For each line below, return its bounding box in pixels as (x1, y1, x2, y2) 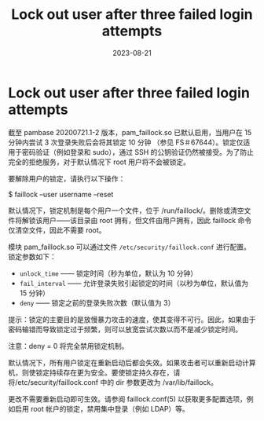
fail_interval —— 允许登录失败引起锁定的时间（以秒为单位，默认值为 (19, 278, 249, 287)
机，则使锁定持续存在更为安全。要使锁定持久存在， (8, 368, 174, 377)
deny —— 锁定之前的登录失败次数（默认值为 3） (19, 298, 175, 307)
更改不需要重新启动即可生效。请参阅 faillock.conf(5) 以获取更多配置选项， (8, 394, 247, 404)
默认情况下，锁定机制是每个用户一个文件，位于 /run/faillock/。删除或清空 (8, 206, 244, 215)
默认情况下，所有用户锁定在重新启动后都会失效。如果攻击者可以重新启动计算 (8, 357, 256, 367)
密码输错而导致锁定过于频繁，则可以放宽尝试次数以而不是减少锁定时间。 (8, 324, 242, 334)
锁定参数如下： (8, 251, 57, 261)
